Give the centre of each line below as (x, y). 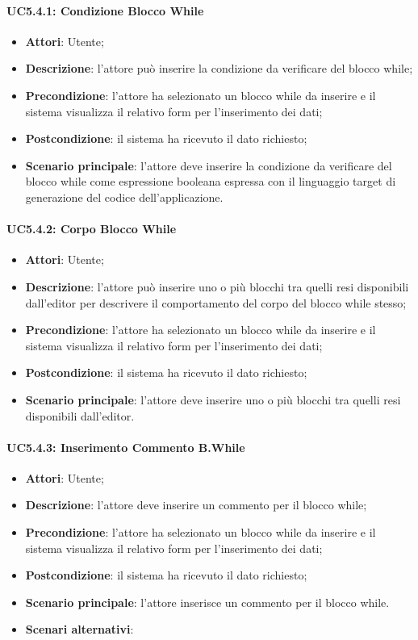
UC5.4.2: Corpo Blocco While (92, 229)
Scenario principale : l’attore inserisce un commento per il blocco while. (207, 602)
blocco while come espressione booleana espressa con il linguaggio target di (211, 181)
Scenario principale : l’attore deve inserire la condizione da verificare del (209, 165)
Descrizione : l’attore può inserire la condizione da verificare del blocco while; (219, 68)
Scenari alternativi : (79, 629)
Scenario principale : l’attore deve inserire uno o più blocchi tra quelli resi (213, 399)
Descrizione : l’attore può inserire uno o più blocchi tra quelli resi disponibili (217, 286)
